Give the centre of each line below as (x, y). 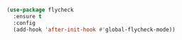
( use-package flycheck (40, 10)
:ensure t (27, 16)
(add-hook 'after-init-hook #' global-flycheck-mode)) (94, 29)
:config (25, 23)
